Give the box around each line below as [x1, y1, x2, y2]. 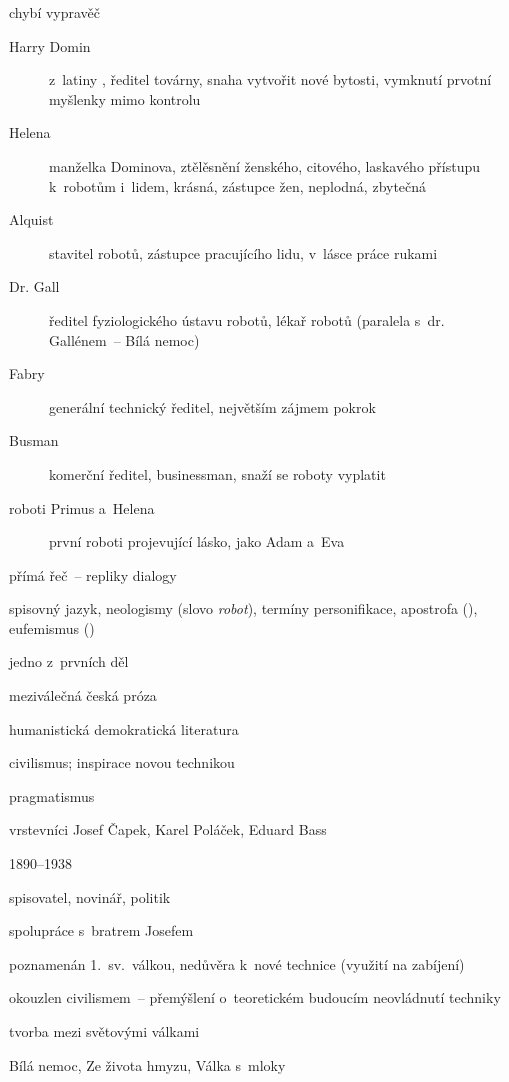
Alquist [9, 209, 54, 230]
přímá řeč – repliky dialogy [9, 564, 177, 585]
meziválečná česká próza [9, 685, 157, 706]
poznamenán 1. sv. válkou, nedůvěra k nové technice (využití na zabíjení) [9, 953, 465, 974]
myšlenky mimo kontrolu [49, 88, 201, 109]
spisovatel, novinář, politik [9, 886, 171, 907]
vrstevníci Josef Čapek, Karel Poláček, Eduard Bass [9, 819, 327, 840]
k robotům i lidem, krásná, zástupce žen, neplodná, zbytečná [49, 175, 427, 196]
